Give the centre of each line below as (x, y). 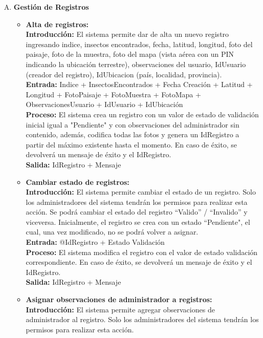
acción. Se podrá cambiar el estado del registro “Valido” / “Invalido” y (137, 212)
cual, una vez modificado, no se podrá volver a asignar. (112, 232)
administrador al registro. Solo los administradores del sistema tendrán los (142, 319)
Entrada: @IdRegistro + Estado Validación (95, 242)
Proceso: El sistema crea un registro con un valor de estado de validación (142, 114)
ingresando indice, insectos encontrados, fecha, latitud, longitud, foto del (139, 44)
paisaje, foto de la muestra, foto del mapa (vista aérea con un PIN (130, 54)
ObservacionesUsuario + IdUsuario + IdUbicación (104, 104)
